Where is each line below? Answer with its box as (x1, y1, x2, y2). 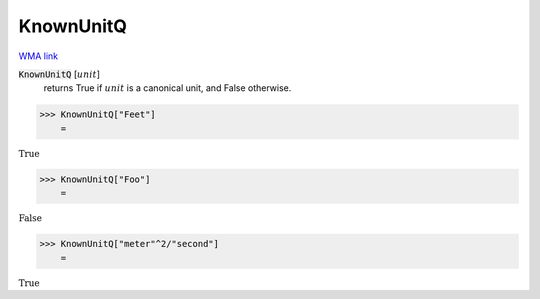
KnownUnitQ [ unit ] (18, 68, 100, 80)
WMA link (18, 50, 59, 62)
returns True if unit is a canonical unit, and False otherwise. (43, 82, 292, 94)
